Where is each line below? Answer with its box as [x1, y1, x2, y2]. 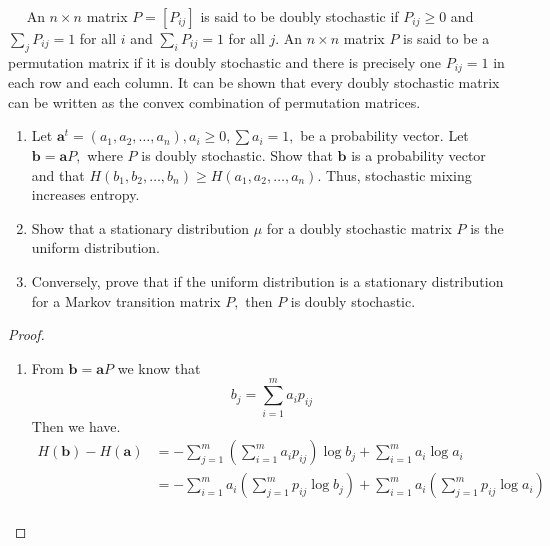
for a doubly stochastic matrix [266, 217, 452, 238]
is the [470, 217, 504, 238]
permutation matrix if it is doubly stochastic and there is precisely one [8, 51, 441, 72]
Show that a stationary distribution [31, 217, 250, 238]
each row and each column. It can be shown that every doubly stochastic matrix [8, 72, 500, 93]
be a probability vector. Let [300, 125, 469, 146]
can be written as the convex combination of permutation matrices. [8, 91, 421, 112]
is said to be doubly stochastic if [200, 6, 399, 26]
